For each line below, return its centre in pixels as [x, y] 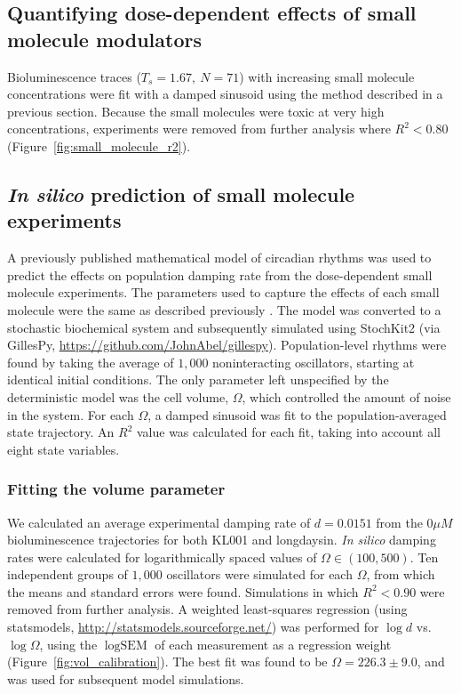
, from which [401, 574]
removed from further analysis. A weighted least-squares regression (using [207, 609]
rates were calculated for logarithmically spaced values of [162, 557]
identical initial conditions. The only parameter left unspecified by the [198, 379]
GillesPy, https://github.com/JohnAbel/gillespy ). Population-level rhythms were [227, 345]
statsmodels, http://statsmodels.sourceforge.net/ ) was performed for [193, 627]
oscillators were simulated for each [259, 574]
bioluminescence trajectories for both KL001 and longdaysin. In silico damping [222, 540]
